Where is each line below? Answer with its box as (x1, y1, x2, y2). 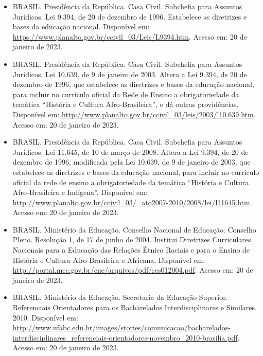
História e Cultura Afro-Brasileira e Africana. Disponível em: (12, 254, 205, 265)
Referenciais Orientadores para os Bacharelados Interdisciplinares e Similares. (12, 302, 257, 313)
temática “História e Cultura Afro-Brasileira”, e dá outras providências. (12, 99, 239, 110)
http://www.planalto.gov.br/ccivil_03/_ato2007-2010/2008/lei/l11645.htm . (12, 197, 252, 207)
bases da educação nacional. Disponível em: (12, 21, 150, 32)
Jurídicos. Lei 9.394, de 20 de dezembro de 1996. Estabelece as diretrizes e (12, 11, 247, 22)
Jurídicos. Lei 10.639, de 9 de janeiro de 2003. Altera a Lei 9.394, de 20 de (12, 68, 247, 79)
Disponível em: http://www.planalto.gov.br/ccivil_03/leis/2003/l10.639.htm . (12, 109, 256, 119)
